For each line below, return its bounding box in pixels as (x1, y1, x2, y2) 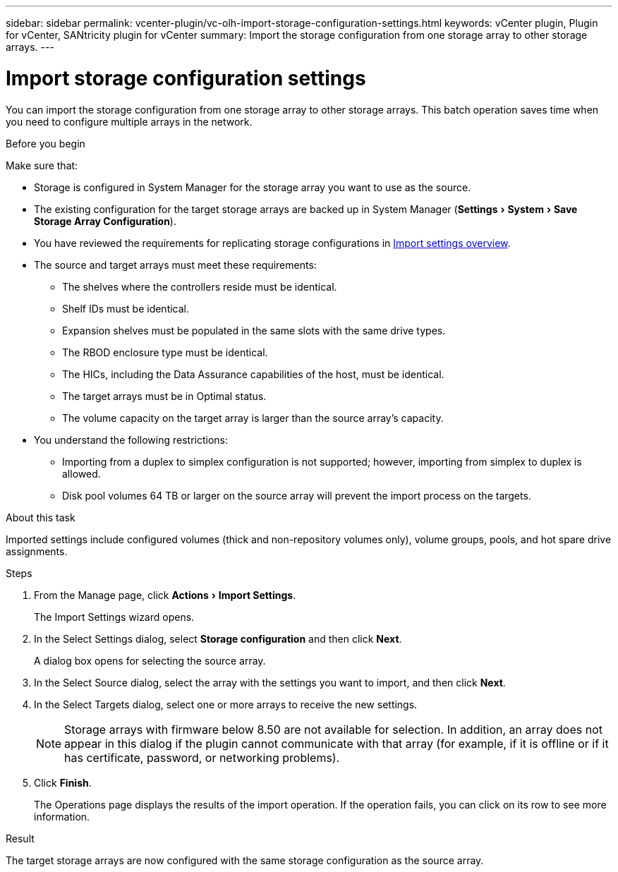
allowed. (62, 467, 101, 480)
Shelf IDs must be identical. (62, 302, 190, 315)
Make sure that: (6, 159, 78, 171)
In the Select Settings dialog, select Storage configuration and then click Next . (34, 632, 402, 645)
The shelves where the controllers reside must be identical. (62, 280, 337, 293)
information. (34, 810, 90, 823)
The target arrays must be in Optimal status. (62, 389, 267, 402)
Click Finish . (34, 776, 92, 789)
